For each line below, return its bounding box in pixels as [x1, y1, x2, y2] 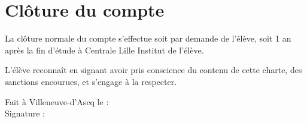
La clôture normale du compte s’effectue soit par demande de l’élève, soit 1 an [5, 32, 291, 45]
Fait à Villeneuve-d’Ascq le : [5, 95, 109, 108]
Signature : [5, 107, 45, 119]
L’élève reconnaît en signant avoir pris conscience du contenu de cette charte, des [5, 64, 302, 76]
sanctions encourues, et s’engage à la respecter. [5, 75, 177, 87]
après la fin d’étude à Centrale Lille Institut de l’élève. [5, 43, 204, 56]
